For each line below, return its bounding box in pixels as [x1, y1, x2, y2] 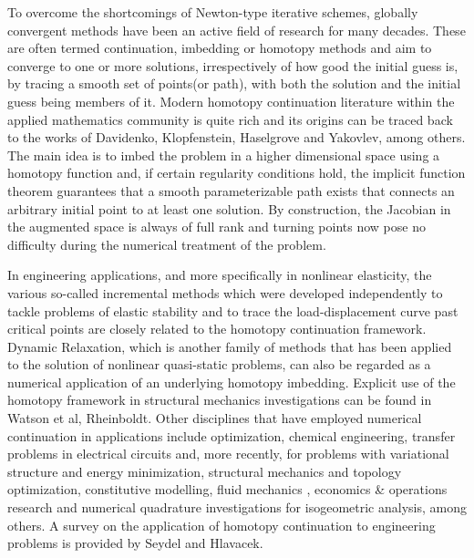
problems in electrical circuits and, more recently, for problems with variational [7, 444, 449, 463]
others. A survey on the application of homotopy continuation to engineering [7, 515, 436, 534]
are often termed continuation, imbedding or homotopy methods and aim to [7, 38, 432, 57]
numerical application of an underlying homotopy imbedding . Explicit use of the [7, 372, 456, 391]
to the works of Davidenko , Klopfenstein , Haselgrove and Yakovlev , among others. [7, 128, 466, 147]
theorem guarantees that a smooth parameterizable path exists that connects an [7, 181, 455, 200]
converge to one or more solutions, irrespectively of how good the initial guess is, [7, 56, 459, 75]
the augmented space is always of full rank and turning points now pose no [7, 217, 426, 236]
